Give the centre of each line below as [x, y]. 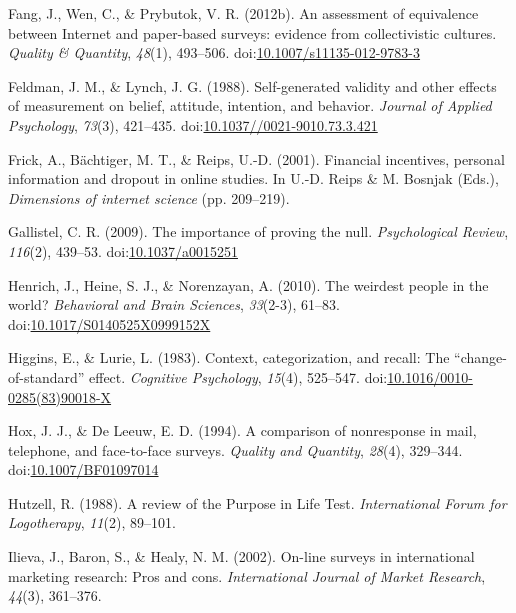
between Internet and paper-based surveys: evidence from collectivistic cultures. [252, 32]
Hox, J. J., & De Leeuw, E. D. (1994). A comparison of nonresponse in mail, [242, 430]
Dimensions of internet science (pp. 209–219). [149, 197]
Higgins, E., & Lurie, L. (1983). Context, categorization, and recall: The [229, 357]
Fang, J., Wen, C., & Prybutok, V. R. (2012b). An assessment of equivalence [243, 13]
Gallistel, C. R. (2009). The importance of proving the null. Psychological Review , [258, 231]
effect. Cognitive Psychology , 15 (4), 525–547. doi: [238, 376]
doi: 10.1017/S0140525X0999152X [109, 323]
